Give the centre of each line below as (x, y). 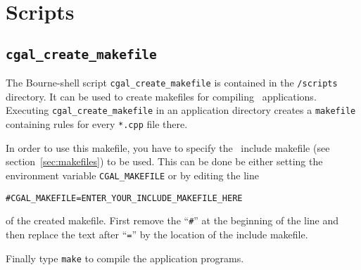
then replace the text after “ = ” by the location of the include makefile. (157, 234)
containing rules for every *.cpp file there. (97, 124)
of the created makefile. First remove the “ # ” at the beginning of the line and (172, 220)
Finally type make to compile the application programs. (125, 258)
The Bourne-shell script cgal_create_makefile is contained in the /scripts (172, 83)
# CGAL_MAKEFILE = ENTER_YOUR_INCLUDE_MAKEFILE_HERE (124, 198)
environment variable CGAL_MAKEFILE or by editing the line (132, 175)
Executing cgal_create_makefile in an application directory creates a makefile (181, 110)
